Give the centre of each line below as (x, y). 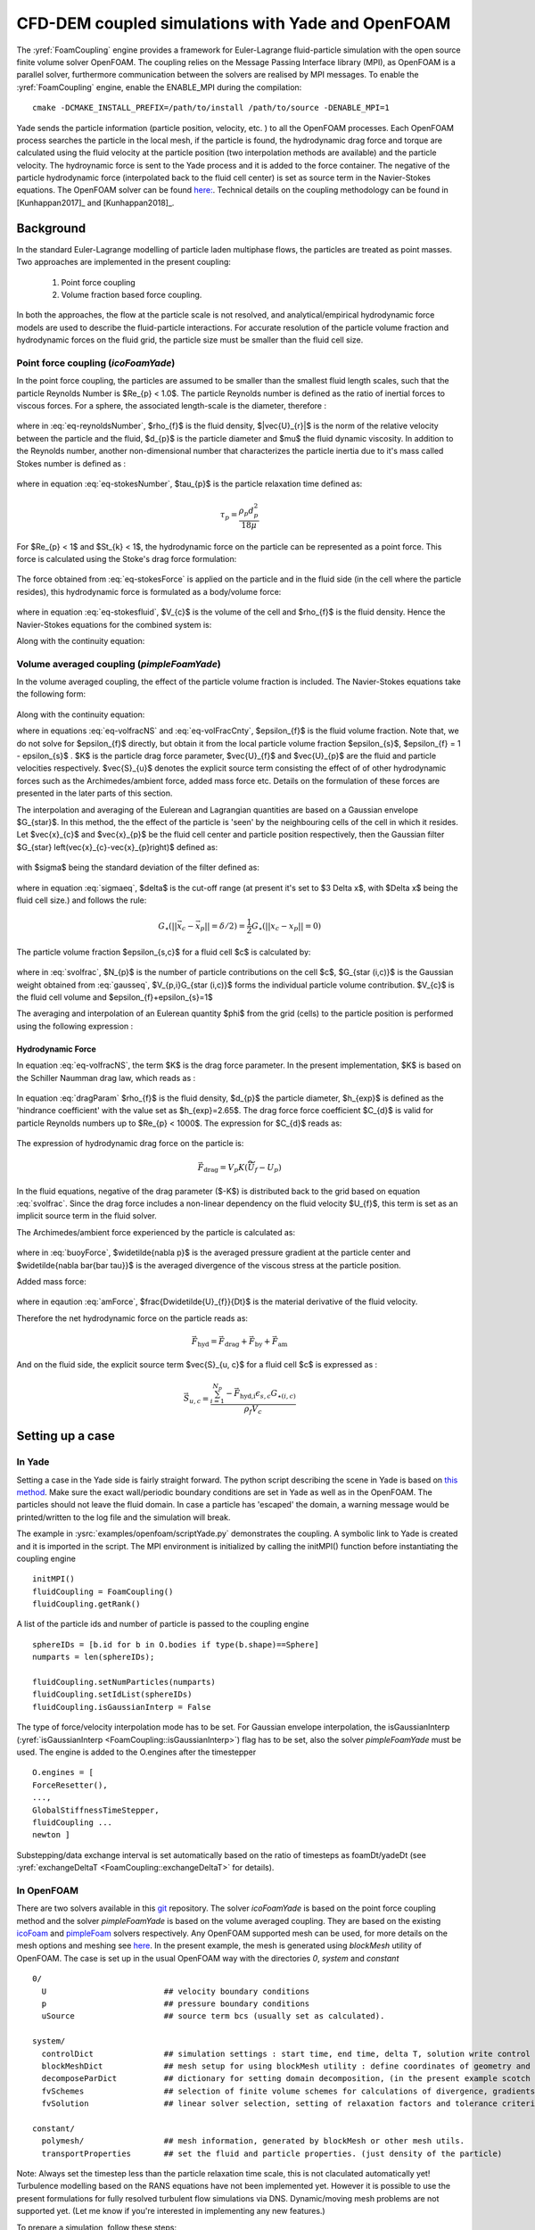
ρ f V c (253, 1410)
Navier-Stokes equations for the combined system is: (114, 624)
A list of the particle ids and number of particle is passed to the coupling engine (163, 1624)
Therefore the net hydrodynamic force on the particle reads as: (132, 1318)
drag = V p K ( (226, 1169)
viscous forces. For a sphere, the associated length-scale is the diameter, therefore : (172, 406)
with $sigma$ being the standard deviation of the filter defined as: (138, 867)
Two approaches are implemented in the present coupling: (124, 262)
